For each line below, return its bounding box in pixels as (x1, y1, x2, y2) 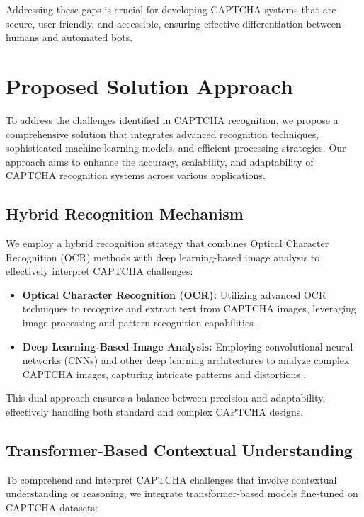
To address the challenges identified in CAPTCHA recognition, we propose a (6, 112, 339, 127)
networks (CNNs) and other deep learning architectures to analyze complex (22, 353, 350, 368)
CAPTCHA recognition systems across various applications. (6, 168, 266, 183)
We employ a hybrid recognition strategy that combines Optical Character (6, 236, 329, 251)
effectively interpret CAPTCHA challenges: (6, 263, 193, 278)
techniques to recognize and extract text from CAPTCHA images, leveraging (22, 301, 356, 316)
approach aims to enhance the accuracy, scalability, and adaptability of (6, 154, 314, 169)
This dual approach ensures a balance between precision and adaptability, (6, 390, 326, 405)
